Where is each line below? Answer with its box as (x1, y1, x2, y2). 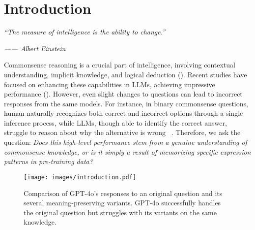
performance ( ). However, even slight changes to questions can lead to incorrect (4, 89, 243, 99)
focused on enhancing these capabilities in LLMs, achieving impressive (4, 79, 215, 89)
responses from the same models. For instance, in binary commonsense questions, (4, 98, 248, 108)
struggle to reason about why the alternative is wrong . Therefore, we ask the (4, 127, 241, 137)
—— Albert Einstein (4, 43, 66, 53)
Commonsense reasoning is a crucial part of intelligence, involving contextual (4, 60, 235, 70)
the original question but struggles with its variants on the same (24, 207, 217, 217)
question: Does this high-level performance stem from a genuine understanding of (4, 137, 247, 147)
